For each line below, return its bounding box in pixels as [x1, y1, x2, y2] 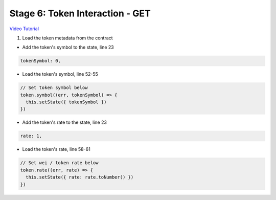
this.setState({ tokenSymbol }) [26, 99, 107, 105]
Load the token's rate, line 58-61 [22, 146, 90, 152]
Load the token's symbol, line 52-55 [22, 71, 98, 77]
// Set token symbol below [20, 85, 88, 91]
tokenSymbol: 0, [20, 58, 61, 64]
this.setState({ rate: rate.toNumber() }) [26, 174, 134, 180]
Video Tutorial [9, 26, 39, 32]
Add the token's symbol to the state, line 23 [22, 44, 114, 51]
